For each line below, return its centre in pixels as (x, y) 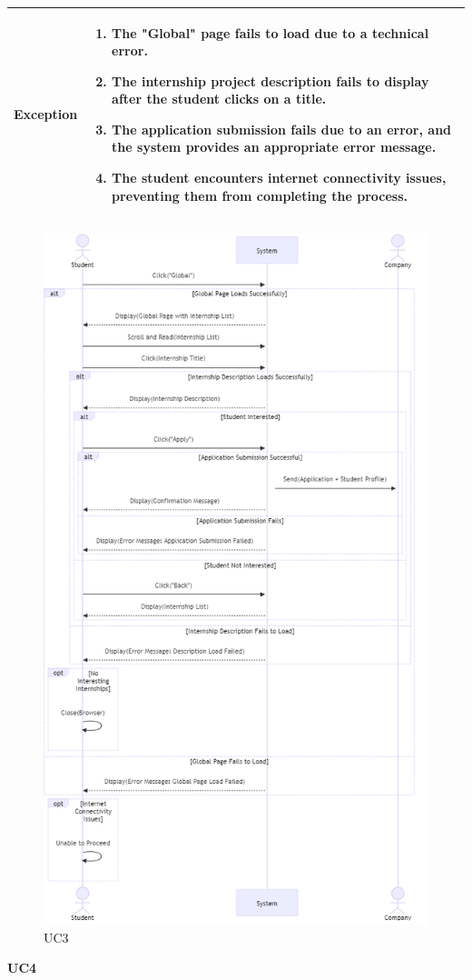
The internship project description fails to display (270, 80)
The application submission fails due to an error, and (282, 129)
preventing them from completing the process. (260, 195)
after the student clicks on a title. (219, 99)
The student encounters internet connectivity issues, (279, 178)
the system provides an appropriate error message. (274, 147)
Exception (46, 114)
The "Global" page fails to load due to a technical (270, 32)
